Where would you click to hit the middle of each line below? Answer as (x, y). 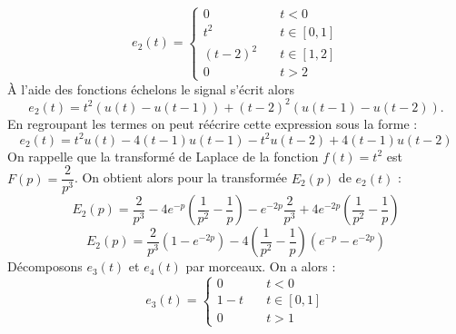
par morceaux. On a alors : (261, 266)
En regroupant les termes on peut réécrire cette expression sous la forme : (213, 123)
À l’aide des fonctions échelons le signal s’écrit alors (151, 88)
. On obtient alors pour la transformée (180, 177)
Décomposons (45, 266)
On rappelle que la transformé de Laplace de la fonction (163, 156)
